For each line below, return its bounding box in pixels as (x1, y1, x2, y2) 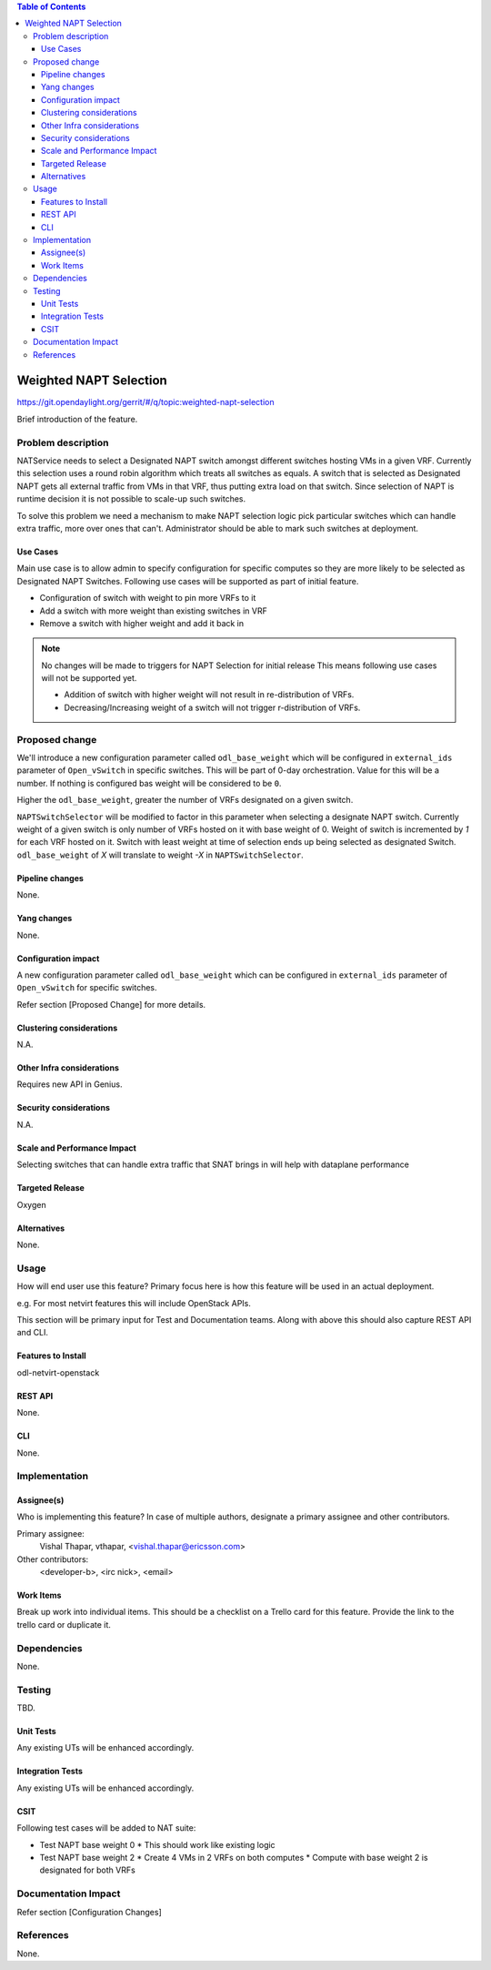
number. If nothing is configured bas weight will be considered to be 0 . (16, 777, 282, 788)
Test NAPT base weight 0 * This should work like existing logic (39, 1839, 276, 1850)
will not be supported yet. (41, 673, 137, 684)
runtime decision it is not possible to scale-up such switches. (16, 493, 246, 504)
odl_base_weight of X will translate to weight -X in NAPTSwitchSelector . (16, 849, 304, 860)
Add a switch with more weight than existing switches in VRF (39, 605, 267, 616)
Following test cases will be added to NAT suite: (16, 1823, 196, 1833)
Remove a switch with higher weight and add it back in (39, 617, 245, 628)
